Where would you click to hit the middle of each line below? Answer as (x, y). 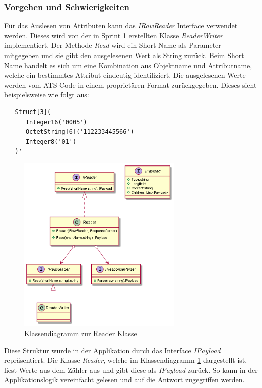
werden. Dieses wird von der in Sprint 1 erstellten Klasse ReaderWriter (113, 35)
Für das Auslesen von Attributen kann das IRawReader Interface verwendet (121, 25)
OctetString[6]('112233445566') (80, 132)
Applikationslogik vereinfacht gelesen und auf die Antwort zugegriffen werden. (124, 380)
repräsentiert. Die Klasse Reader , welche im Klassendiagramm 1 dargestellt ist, (126, 360)
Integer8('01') (51, 142)
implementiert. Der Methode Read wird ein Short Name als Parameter (113, 45)
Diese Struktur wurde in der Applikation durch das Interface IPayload (112, 350)
